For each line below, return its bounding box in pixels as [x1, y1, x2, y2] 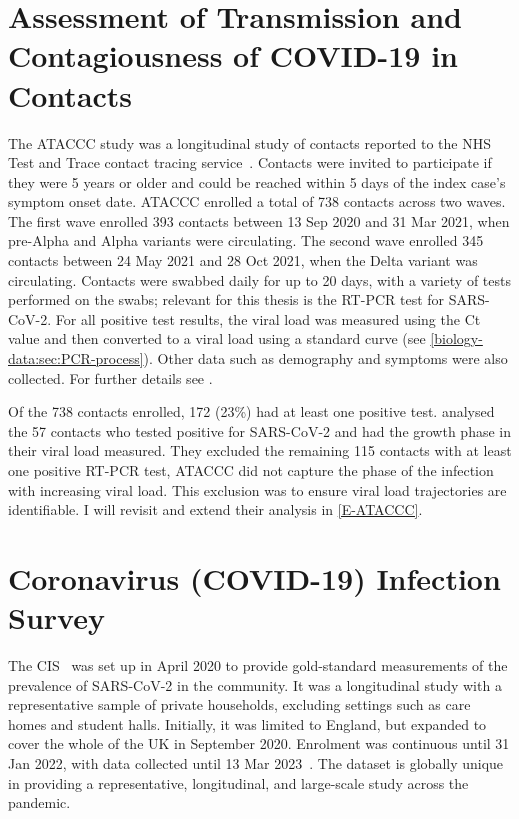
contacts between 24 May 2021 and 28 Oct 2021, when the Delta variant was [8, 250, 478, 271]
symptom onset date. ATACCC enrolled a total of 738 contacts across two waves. [8, 191, 506, 212]
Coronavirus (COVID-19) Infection [8, 557, 501, 598]
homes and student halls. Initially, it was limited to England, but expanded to [8, 713, 487, 734]
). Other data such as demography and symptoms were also [143, 348, 508, 369]
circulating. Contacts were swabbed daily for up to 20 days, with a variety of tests [8, 269, 511, 290]
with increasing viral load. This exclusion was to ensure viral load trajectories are [8, 479, 507, 500]
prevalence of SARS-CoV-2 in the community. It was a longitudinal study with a [8, 674, 502, 695]
